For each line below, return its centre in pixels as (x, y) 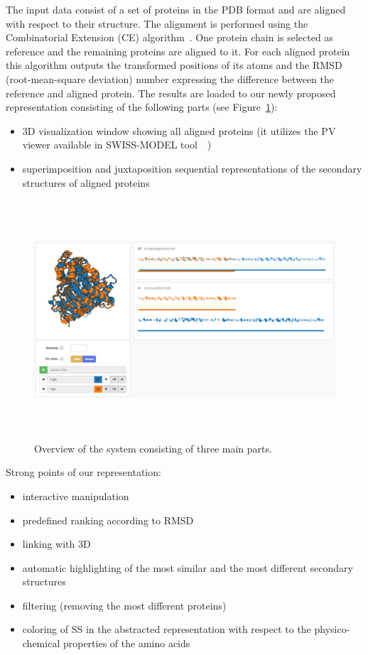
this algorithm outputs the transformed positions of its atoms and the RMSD (174, 65)
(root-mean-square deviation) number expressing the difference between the (170, 79)
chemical (41, 643)
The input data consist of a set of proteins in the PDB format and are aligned (176, 9)
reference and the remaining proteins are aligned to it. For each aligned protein (178, 51)
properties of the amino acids (126, 643)
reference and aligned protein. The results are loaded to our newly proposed (171, 93)
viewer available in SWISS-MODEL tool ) (117, 145)
